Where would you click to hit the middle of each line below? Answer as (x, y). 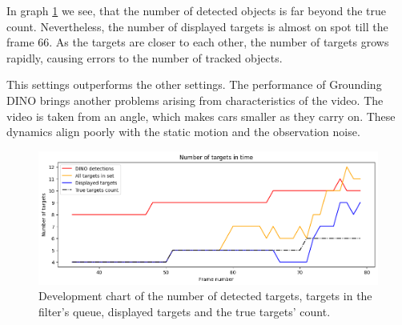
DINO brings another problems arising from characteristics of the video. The (195, 100)
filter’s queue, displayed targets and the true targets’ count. (185, 312)
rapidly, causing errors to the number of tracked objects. (145, 57)
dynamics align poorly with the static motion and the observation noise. (183, 132)
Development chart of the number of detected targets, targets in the (205, 296)
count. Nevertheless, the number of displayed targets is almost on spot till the (197, 26)
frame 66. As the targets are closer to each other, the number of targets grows (198, 42)
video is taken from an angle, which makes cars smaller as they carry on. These (201, 116)
